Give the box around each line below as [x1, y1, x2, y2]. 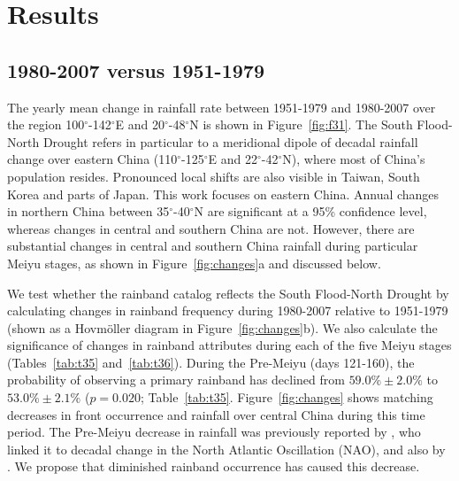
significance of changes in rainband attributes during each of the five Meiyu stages [7, 336, 452, 354]
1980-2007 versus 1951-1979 [7, 56, 264, 83]
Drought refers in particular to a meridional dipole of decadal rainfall [42, 132, 418, 151]
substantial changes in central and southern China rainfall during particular [7, 237, 418, 255]
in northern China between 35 [7, 202, 170, 221]
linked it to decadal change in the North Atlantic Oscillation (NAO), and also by [7, 439, 446, 458]
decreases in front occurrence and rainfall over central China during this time [7, 405, 425, 423]
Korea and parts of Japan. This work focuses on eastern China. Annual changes [7, 184, 440, 203]
